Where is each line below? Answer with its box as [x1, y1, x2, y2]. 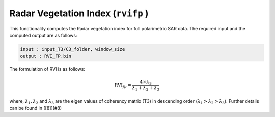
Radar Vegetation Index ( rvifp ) [9, 8, 149, 19]
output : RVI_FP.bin [20, 53, 71, 59]
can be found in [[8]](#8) [9, 105, 62, 111]
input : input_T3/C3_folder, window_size [20, 46, 125, 52]
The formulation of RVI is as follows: [9, 66, 85, 72]
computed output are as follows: [9, 32, 77, 38]
